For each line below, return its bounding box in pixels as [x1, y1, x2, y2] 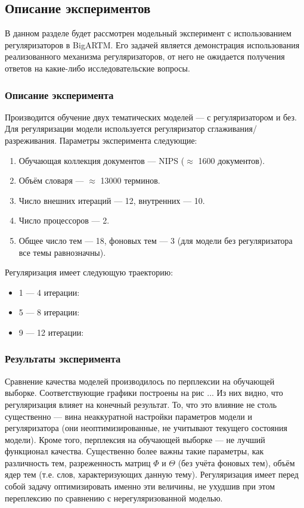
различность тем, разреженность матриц [5, 456, 151, 469]
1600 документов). [198, 154, 265, 166]
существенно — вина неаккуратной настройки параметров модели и [5, 410, 252, 422]
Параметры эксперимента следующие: [59, 134, 197, 146]
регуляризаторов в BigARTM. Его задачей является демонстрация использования [5, 38, 300, 51]
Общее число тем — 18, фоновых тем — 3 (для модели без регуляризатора [18, 234, 293, 246]
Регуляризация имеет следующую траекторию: [5, 266, 173, 278]
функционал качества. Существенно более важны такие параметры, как [5, 445, 264, 457]
